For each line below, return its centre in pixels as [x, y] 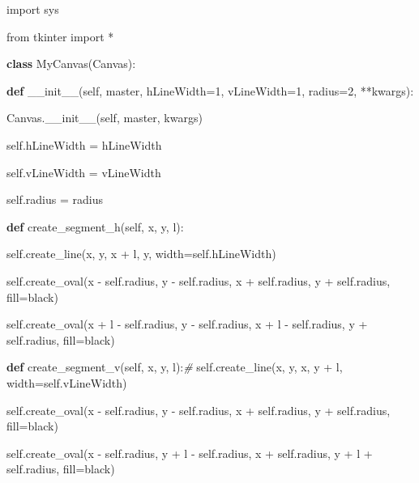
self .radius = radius [55, 199]
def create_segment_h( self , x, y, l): [95, 226]
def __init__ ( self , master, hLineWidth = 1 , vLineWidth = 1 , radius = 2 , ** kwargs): [210, 90]
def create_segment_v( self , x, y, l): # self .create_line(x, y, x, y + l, [175, 367]
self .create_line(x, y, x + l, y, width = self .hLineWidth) [141, 254]
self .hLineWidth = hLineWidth [84, 144]
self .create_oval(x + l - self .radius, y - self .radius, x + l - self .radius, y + [187, 324]
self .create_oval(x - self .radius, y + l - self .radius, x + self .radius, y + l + [190, 453]
